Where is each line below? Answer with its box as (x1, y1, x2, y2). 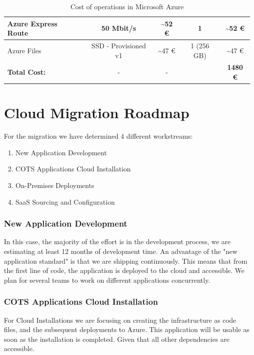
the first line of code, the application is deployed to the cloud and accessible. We (4, 265, 245, 275)
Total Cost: (7, 67, 46, 77)
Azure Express (7, 18, 58, 28)
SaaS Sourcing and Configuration (15, 196, 115, 207)
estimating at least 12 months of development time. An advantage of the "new (4, 246, 237, 256)
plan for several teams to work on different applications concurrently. (4, 274, 211, 285)
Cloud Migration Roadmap (4, 103, 190, 123)
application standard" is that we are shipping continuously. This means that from (4, 255, 248, 266)
